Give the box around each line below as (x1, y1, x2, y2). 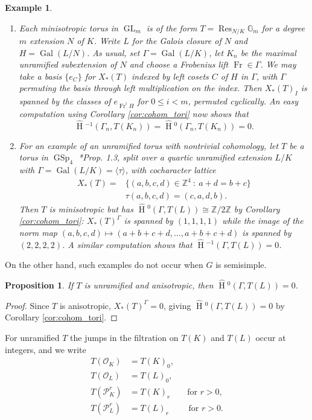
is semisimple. (215, 258, 267, 271)
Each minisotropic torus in (19, 21, 118, 34)
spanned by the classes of (19, 95, 111, 107)
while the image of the (222, 214, 304, 227)
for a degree (261, 21, 305, 34)
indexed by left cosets (131, 69, 209, 82)
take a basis (19, 69, 62, 82)
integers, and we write (5, 343, 86, 355)
